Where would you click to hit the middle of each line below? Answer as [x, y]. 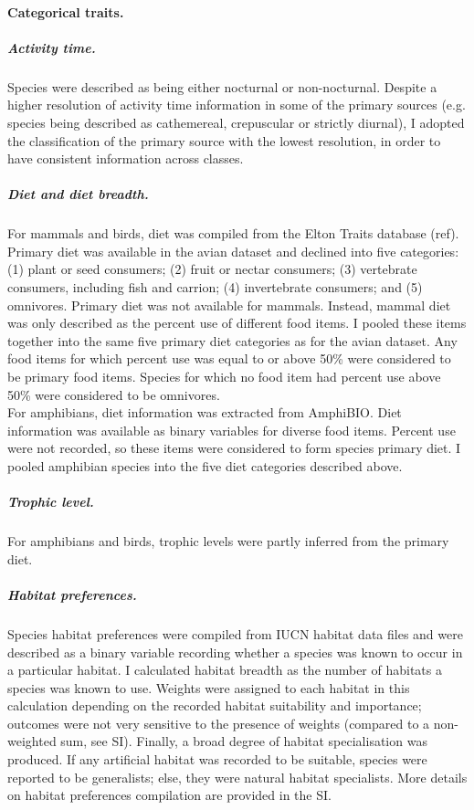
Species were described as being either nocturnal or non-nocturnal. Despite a [222, 86]
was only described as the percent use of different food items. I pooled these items [237, 323]
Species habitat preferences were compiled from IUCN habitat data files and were [235, 633]
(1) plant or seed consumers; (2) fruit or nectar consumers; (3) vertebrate [212, 269]
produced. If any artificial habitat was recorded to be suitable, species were [217, 759]
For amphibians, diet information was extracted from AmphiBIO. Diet [205, 412]
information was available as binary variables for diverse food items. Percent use [232, 430]
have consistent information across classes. [126, 158]
